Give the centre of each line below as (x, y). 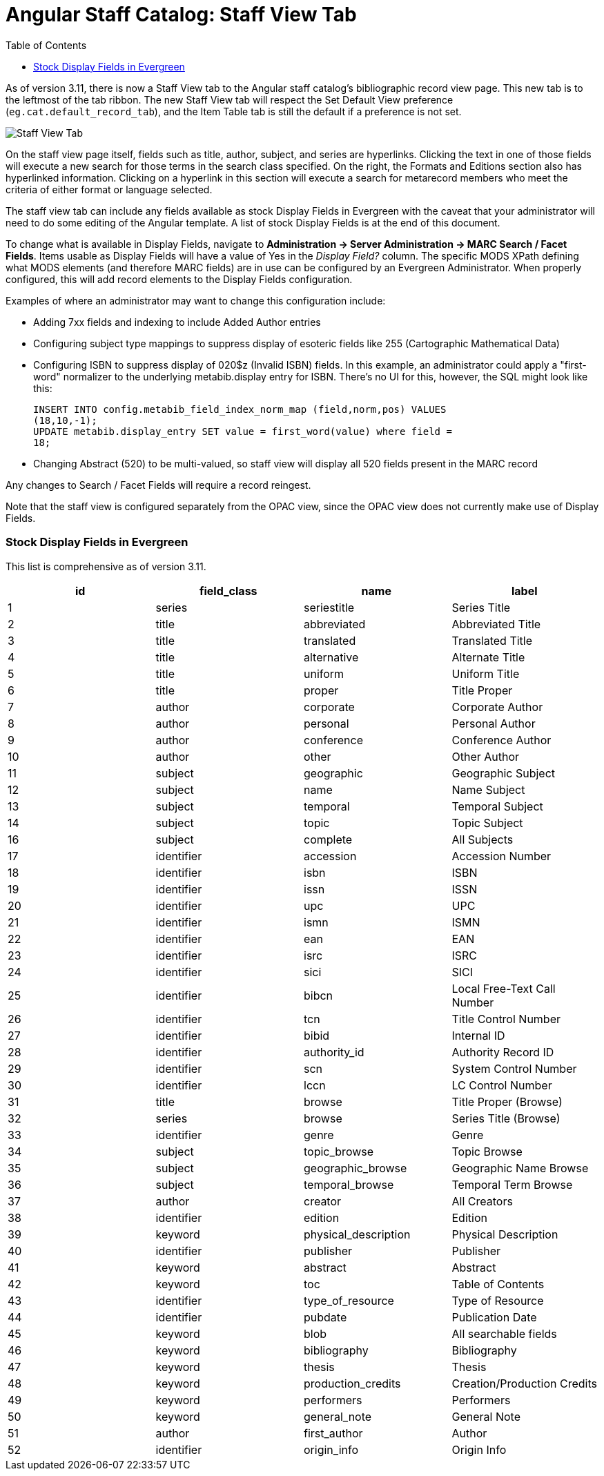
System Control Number (514, 1068)
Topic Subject (487, 823)
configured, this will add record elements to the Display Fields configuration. (179, 279)
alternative (331, 657)
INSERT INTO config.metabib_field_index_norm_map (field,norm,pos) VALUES (240, 409)
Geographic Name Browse (520, 1168)
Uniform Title (486, 673)
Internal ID (478, 1035)
